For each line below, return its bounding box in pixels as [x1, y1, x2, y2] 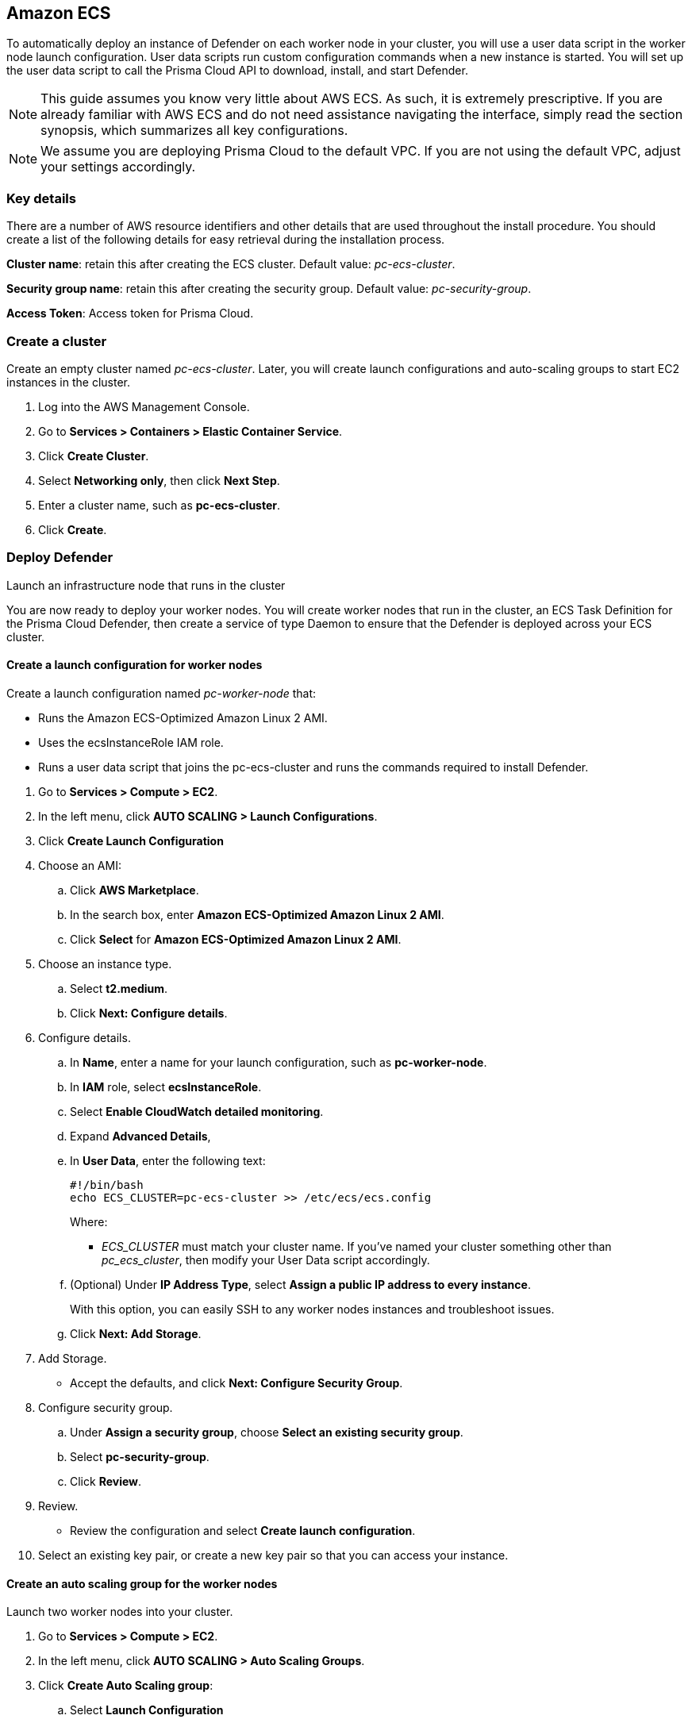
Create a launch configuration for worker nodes [6, 658, 263, 672]
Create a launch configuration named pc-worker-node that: [6, 686, 317, 700]
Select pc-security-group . [70, 1449, 210, 1463]
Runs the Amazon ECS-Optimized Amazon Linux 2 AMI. [38, 710, 328, 725]
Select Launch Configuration [70, 1703, 224, 1717]
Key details [6, 190, 76, 206]
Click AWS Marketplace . [70, 883, 199, 897]
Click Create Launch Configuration [38, 833, 224, 848]
